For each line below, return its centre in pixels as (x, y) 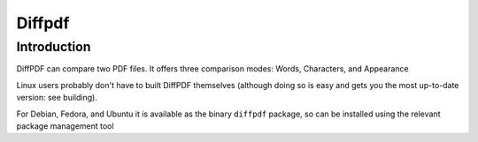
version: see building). (57, 98)
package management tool (65, 126)
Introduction (54, 47)
